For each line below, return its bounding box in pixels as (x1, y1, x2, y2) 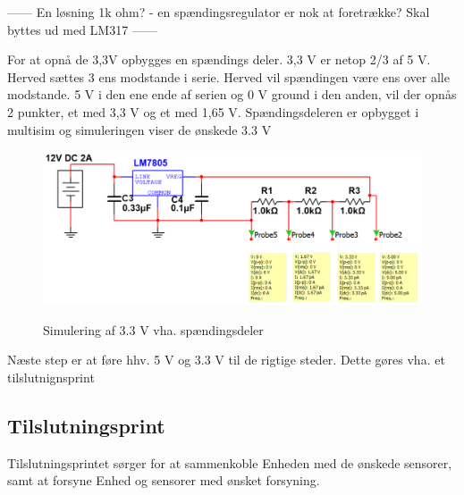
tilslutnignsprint (7, 367, 95, 386)
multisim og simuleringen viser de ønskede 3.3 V (7, 120, 272, 138)
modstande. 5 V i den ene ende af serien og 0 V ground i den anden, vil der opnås (7, 85, 457, 104)
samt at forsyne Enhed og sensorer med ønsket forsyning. (7, 471, 320, 490)
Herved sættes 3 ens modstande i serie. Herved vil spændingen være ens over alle (7, 67, 450, 86)
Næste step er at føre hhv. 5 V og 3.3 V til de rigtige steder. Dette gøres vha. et (7, 350, 445, 369)
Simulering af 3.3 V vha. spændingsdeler (43, 320, 264, 339)
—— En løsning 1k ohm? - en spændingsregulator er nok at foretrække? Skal (7, 3, 430, 21)
